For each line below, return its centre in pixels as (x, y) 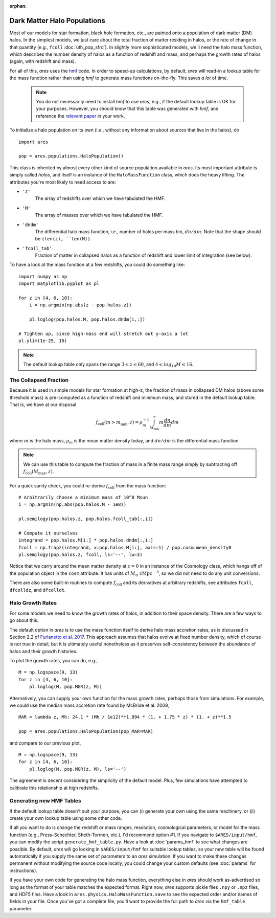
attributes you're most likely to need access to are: (63, 182)
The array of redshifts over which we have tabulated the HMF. (100, 198)
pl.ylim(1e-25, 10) (43, 341)
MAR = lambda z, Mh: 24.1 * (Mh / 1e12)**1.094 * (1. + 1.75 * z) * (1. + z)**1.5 (125, 717)
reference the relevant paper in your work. (80, 116)
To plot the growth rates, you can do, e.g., (54, 661)
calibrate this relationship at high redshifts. (54, 788)
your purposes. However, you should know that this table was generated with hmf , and (127, 109)
